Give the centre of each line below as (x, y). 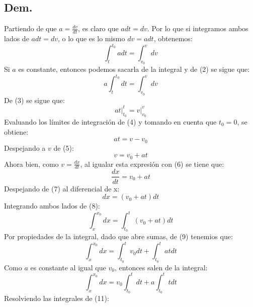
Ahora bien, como (31, 164)
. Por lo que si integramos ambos (198, 28)
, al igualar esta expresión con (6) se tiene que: (152, 164)
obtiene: (16, 131)
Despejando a (25, 147)
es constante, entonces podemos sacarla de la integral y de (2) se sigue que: (134, 69)
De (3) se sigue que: (34, 100)
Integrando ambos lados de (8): (52, 206)
